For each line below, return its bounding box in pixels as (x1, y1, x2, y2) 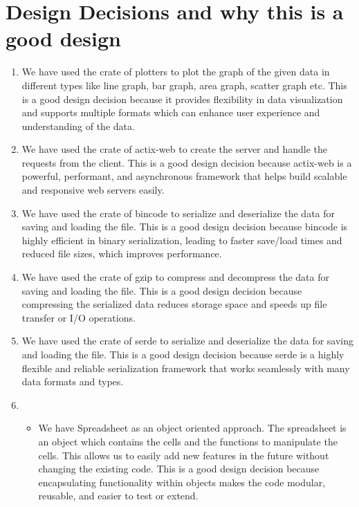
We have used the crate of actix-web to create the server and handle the (21, 142, 328, 156)
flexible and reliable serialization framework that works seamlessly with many (21, 360, 350, 375)
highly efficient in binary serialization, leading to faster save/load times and (21, 232, 342, 247)
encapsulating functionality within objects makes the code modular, (38, 474, 326, 489)
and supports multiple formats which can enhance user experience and (21, 105, 320, 120)
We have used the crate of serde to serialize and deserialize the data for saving (21, 333, 354, 348)
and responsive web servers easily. (21, 183, 165, 197)
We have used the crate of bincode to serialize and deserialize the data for (21, 205, 335, 220)
